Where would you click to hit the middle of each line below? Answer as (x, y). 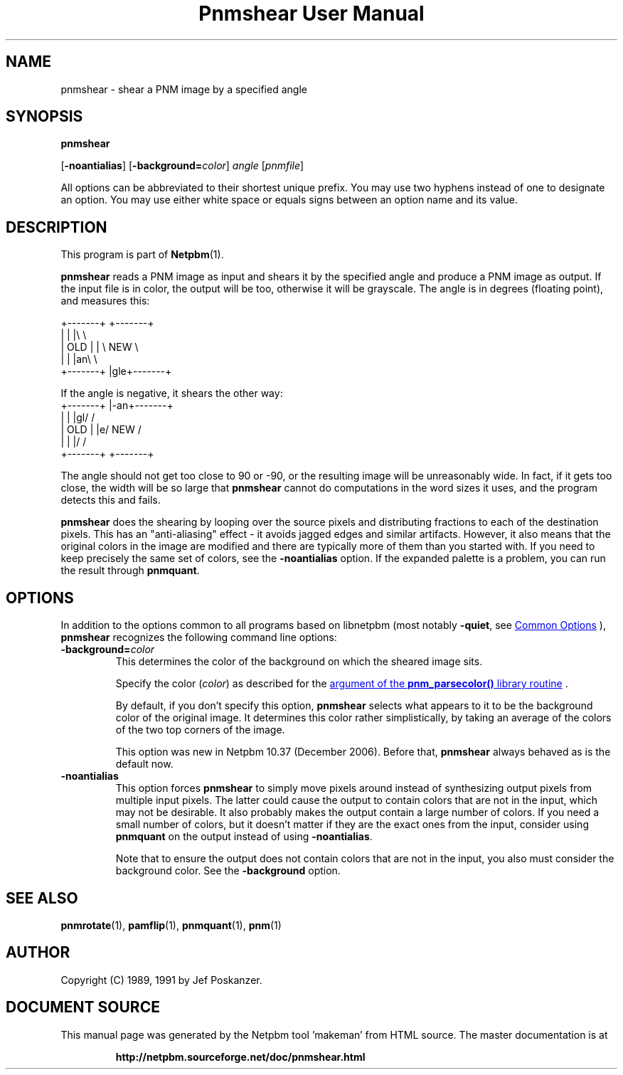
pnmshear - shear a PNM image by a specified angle (184, 89)
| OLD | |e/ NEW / (101, 430)
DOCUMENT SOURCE (83, 1007)
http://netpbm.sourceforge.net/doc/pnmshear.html (240, 1057)
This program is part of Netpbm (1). (142, 255)
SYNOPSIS (44, 117)
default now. (144, 764)
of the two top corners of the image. (200, 730)
